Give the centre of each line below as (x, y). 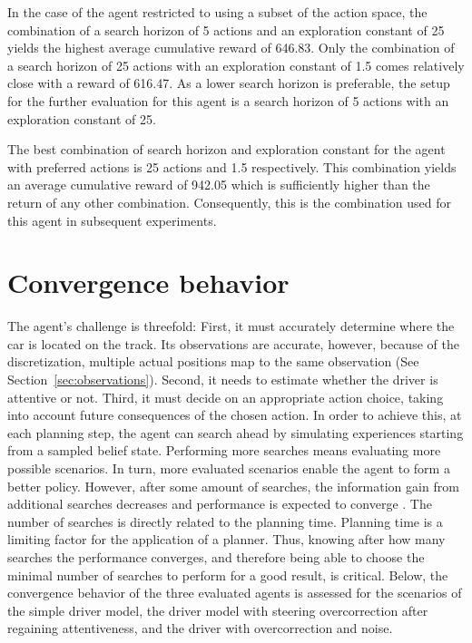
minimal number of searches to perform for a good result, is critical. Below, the (228, 575)
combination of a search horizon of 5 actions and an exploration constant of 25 (226, 29)
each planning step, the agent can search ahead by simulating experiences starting (236, 432)
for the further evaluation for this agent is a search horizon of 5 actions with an (228, 100)
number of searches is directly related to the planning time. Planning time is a (225, 521)
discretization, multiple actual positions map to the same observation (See (213, 361)
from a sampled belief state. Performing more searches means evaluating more (224, 450)
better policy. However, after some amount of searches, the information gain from (233, 486)
